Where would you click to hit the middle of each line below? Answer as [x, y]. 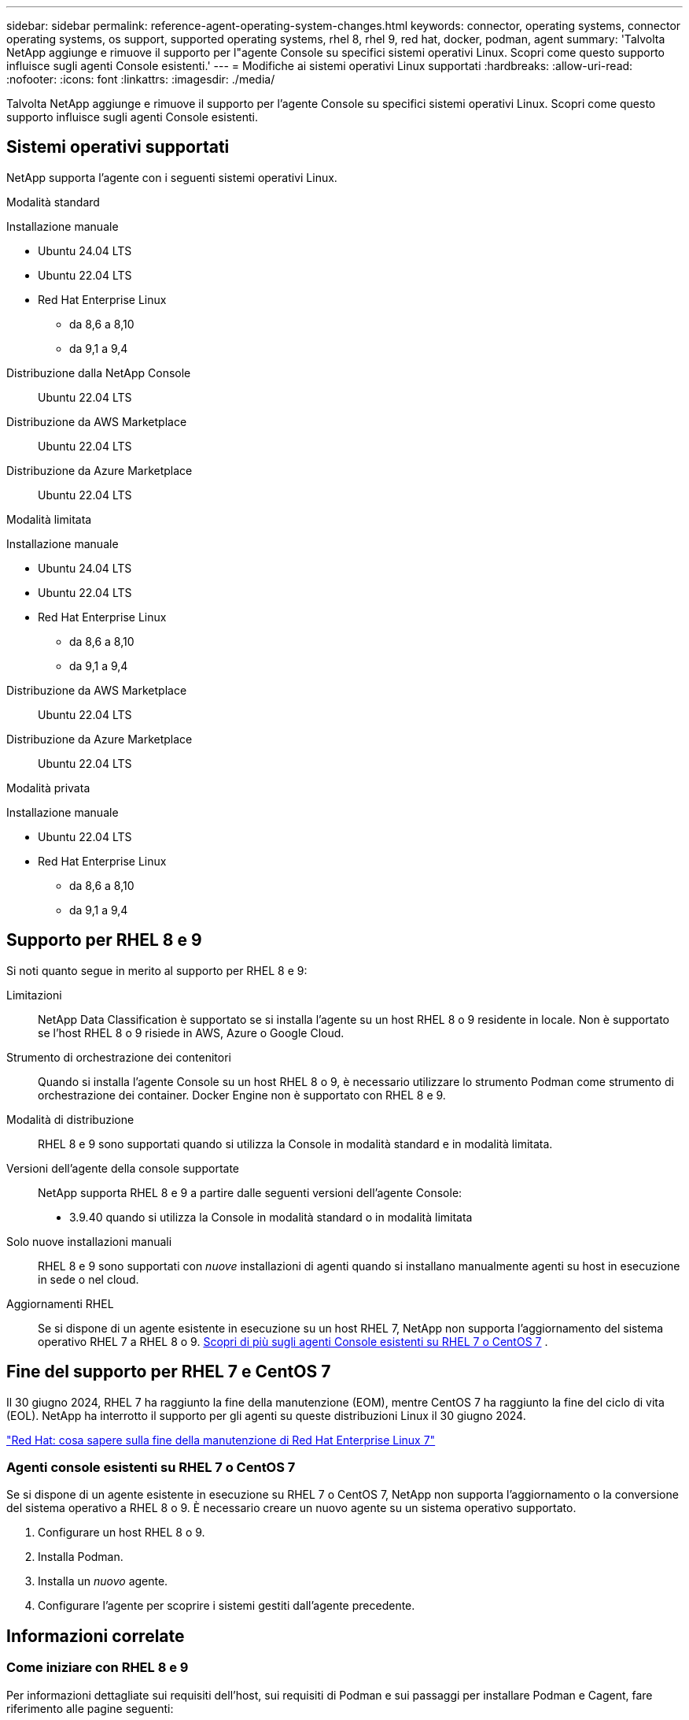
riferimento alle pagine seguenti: [90, 1708]
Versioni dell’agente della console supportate [123, 1168]
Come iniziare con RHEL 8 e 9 [98, 1668]
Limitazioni [34, 995]
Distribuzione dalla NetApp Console [99, 373]
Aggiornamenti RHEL [60, 1303]
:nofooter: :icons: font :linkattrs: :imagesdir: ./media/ [141, 79]
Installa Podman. [81, 1557]
